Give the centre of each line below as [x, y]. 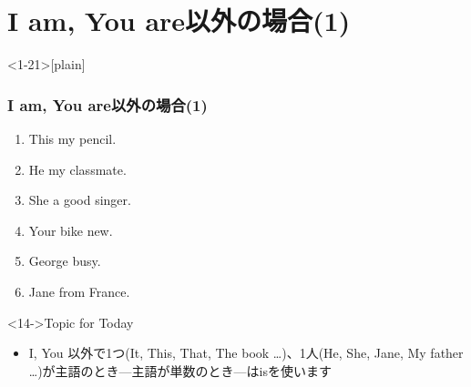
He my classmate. [77, 169]
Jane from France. [79, 291]
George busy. [65, 261]
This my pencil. [72, 138]
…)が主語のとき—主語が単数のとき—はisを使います [180, 370]
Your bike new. [71, 230]
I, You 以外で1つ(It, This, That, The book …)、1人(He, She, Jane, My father [246, 353]
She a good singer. [80, 200]
